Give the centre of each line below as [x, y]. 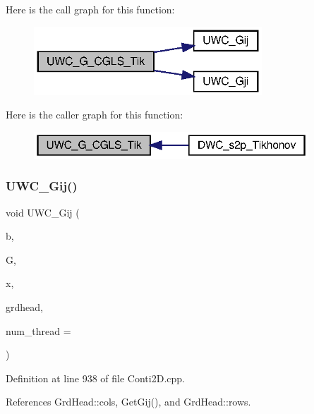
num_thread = [38, 330]
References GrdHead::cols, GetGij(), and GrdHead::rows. [128, 402]
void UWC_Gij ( [43, 212]
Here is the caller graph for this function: [95, 115]
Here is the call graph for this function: [90, 9]
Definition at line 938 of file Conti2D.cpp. [95, 378]
